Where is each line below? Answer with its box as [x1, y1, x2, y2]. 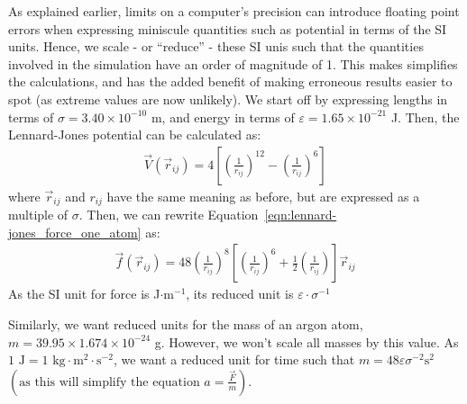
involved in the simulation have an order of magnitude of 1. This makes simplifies [8, 54, 458, 73]
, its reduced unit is [186, 284, 294, 303]
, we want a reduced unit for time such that [113, 350, 355, 369]
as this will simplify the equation [19, 375, 200, 389]
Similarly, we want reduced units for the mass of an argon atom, [8, 315, 363, 334]
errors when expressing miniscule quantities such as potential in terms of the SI [8, 19, 447, 38]
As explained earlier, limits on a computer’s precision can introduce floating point [8, 2, 460, 20]
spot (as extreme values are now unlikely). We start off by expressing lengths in [8, 89, 448, 108]
